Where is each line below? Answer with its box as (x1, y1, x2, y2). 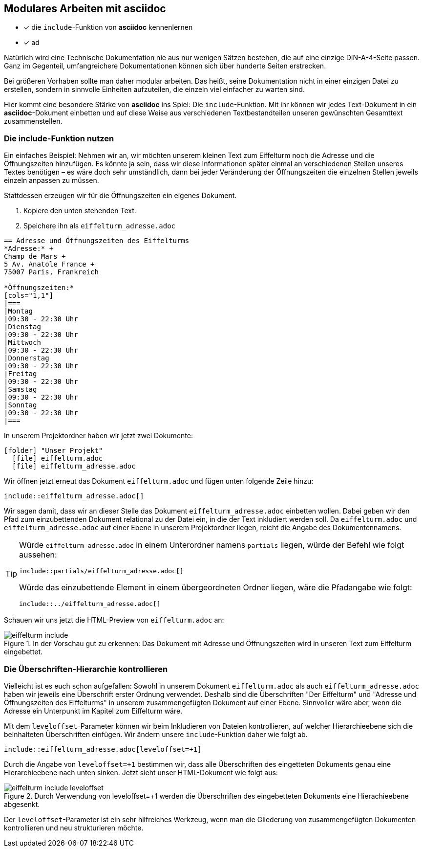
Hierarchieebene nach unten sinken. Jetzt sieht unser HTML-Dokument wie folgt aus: (4, 768, 278, 777)
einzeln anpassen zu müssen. (4, 176, 99, 185)
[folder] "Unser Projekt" (4, 447, 103, 455)
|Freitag (4, 370, 37, 378)
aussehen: (19, 550, 57, 560)
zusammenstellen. (4, 117, 63, 126)
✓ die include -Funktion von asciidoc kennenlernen (23, 23, 193, 32)
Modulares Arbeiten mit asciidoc (4, 2, 166, 15)
